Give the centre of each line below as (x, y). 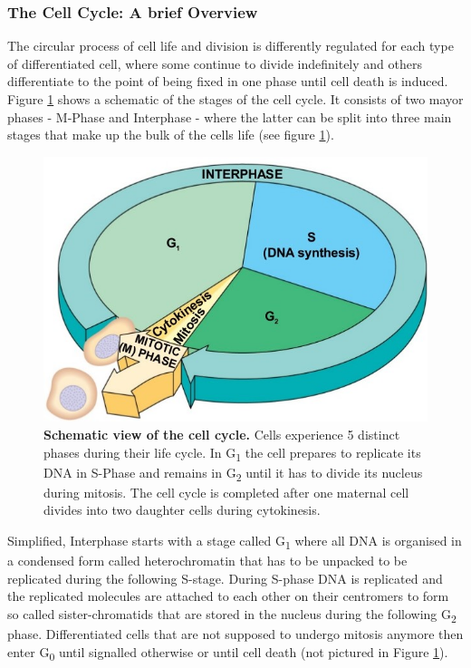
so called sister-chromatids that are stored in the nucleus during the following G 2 (232, 615)
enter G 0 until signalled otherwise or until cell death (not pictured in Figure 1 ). (228, 653)
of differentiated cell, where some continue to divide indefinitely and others (215, 63)
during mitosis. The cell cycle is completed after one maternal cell (226, 492)
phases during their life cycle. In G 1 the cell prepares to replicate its (232, 453)
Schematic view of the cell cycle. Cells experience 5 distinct (222, 434)
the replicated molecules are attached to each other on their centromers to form (228, 596)
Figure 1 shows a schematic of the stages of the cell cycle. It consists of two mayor (235, 99)
